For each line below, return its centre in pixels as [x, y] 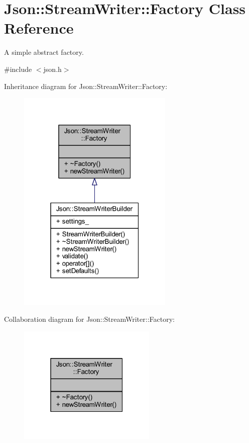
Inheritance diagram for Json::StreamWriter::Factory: [86, 86]
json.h [52, 69]
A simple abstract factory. [44, 52]
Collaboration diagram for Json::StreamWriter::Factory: [89, 319]
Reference [39, 28]
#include [18, 69]
